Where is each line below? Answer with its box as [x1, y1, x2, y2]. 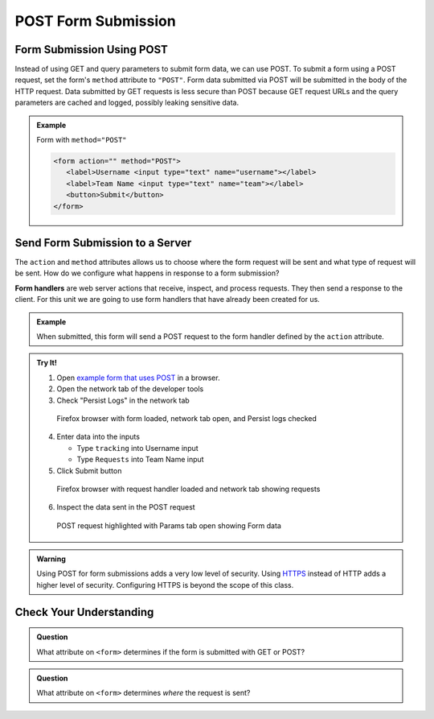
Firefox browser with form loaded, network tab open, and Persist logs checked [56, 413, 317, 423]
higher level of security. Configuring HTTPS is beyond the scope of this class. [36, 580, 294, 589]
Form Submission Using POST [14, 43, 169, 56]
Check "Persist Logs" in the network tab [56, 395, 190, 405]
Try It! [36, 358, 58, 368]
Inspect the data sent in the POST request [56, 502, 196, 512]
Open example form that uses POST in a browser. [56, 373, 220, 382]
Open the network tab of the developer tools [56, 384, 204, 394]
